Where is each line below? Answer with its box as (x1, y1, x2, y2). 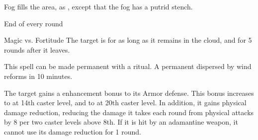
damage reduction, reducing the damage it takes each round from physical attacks (4, 107, 254, 117)
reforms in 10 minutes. (4, 70, 73, 81)
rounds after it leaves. (4, 44, 70, 55)
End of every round (4, 18, 63, 28)
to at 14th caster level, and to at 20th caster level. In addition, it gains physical (4, 97, 247, 108)
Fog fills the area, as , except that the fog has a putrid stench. (4, 1, 193, 11)
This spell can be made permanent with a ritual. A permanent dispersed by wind (4, 61, 252, 71)
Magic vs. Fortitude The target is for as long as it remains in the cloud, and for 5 (4, 35, 252, 45)
